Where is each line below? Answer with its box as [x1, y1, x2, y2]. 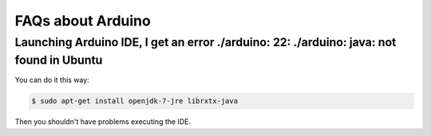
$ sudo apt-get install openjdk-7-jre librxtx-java [31, 96, 239, 106]
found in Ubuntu [14, 52, 103, 68]
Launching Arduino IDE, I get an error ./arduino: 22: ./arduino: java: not [14, 35, 397, 49]
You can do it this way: [14, 76, 89, 85]
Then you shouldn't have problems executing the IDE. [14, 117, 192, 126]
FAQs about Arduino [14, 12, 151, 29]
